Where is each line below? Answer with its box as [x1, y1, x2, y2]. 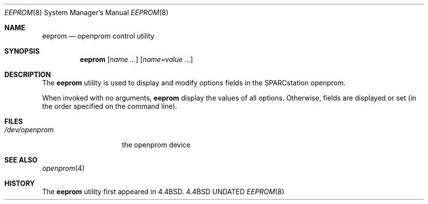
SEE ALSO [4, 156, 38, 164]
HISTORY [4, 179, 35, 187]
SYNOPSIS [4, 47, 40, 55]
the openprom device [122, 141, 191, 149]
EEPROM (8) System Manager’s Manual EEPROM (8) [4, 8, 169, 17]
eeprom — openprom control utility [42, 32, 155, 40]
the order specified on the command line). [42, 102, 177, 110]
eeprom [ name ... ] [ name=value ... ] [80, 55, 193, 63]
